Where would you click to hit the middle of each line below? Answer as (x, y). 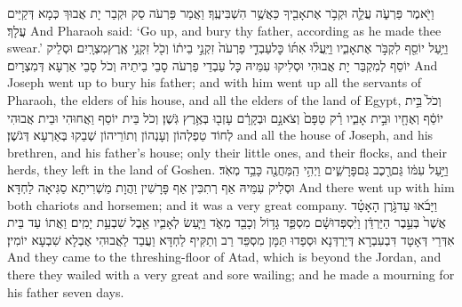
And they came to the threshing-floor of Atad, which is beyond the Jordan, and (224, 257)
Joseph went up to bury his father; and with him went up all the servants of (215, 82)
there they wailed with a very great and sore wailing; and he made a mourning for (231, 274)
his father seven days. (66, 291)
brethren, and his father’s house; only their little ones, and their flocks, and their (227, 152)
